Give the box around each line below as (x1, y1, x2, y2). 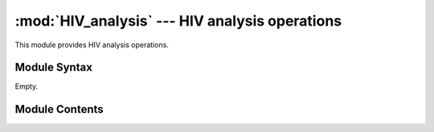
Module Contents (14, 102, 104, 116)
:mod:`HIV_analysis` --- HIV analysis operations (14, 12, 342, 30)
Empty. (14, 82, 39, 91)
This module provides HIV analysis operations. (14, 40, 169, 50)
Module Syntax (14, 61, 92, 74)
